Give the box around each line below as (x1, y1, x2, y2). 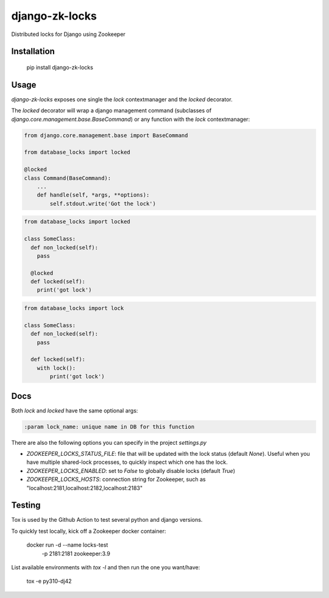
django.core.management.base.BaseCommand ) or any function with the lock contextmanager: (11, 115, 250, 123)
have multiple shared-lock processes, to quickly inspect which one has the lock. (26, 458, 228, 466)
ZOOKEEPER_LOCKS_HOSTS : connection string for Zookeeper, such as (26, 476, 206, 483)
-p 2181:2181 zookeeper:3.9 (41, 550, 111, 557)
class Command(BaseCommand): (24, 175, 111, 181)
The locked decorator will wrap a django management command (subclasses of (11, 107, 212, 114)
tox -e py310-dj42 (26, 577, 72, 585)
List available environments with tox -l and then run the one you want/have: (11, 564, 200, 571)
